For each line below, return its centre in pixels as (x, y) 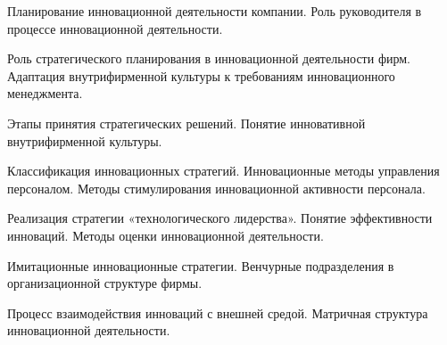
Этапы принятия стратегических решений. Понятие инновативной (186, 123)
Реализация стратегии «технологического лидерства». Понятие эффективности (220, 218)
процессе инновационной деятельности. (115, 28)
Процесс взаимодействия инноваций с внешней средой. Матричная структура (218, 312)
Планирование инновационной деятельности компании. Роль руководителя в (215, 11)
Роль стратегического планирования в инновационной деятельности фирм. (209, 58)
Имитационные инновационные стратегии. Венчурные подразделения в (201, 265)
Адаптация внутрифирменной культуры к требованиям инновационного (201, 75)
